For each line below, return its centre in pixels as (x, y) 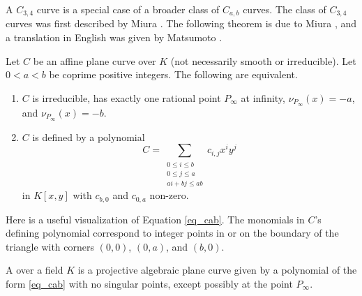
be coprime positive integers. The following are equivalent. (173, 74)
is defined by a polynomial (89, 136)
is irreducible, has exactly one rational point (127, 97)
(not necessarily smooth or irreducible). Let (263, 60)
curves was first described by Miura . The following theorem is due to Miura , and (181, 23)
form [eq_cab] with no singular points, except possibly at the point (149, 284)
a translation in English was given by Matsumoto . (114, 37)
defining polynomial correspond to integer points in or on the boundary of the (172, 233)
